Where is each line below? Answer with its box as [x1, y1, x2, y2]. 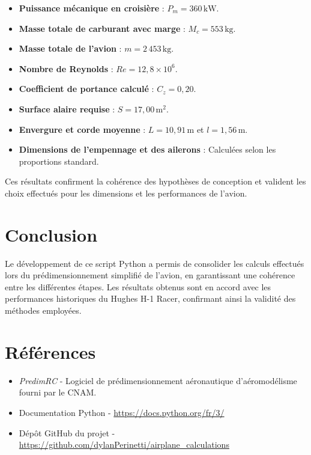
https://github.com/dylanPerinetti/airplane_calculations [19, 438, 229, 451]
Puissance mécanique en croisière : [19, 2, 165, 14]
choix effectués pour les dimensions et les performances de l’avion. [5, 186, 247, 199]
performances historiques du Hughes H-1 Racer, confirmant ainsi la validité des [5, 292, 296, 305]
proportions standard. [19, 154, 99, 167]
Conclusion [5, 222, 98, 246]
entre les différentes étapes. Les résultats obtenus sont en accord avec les [5, 280, 271, 293]
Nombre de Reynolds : [19, 62, 113, 75]
